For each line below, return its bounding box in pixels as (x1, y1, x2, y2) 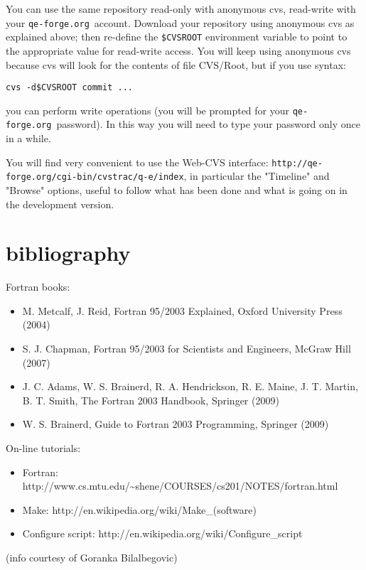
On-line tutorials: (6, 441, 81, 456)
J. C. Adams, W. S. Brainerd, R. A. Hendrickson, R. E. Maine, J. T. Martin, (22, 379, 358, 394)
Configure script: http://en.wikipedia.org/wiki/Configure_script (22, 526, 303, 541)
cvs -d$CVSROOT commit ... (6, 82, 133, 93)
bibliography (6, 238, 131, 267)
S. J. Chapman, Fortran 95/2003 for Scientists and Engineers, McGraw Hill (22, 341, 351, 356)
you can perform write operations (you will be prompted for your (6, 102, 289, 117)
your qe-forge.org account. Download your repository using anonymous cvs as (6, 15, 355, 30)
